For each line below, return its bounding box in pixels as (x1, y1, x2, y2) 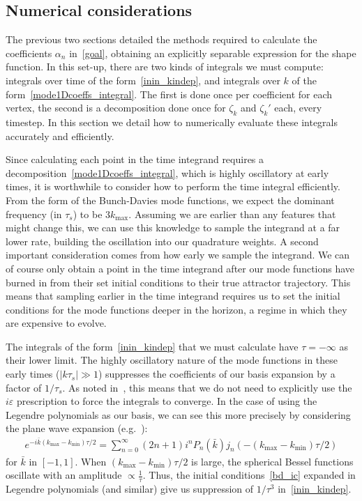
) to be (73, 206, 103, 221)
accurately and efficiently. (6, 128, 114, 143)
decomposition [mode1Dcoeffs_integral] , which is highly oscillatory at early (6, 165, 329, 180)
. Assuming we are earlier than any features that (128, 206, 336, 221)
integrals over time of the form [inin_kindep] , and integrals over (6, 72, 280, 87)
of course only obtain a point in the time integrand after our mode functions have (6, 261, 355, 275)
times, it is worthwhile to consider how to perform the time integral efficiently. (6, 179, 340, 194)
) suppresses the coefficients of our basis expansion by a (98, 367, 335, 381)
